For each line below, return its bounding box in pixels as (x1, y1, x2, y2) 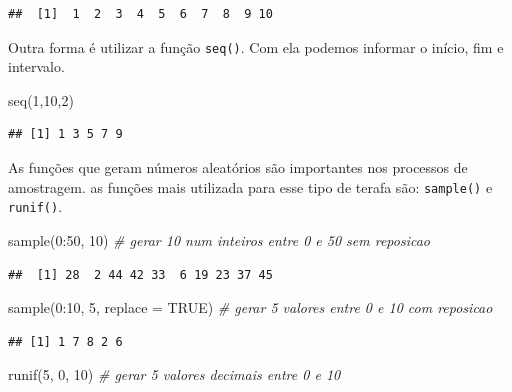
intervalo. (8, 56, 65, 77)
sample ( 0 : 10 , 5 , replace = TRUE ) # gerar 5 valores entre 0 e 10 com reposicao (8, 297, 493, 318)
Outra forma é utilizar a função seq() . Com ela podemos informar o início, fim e (8, 36, 504, 57)
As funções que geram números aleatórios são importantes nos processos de (8, 157, 468, 178)
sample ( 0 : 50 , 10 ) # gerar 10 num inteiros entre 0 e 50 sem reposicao (8, 229, 430, 250)
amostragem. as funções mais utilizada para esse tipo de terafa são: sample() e (8, 176, 493, 197)
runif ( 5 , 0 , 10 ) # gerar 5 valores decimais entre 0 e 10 (8, 364, 341, 385)
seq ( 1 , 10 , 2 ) (8, 89, 74, 110)
